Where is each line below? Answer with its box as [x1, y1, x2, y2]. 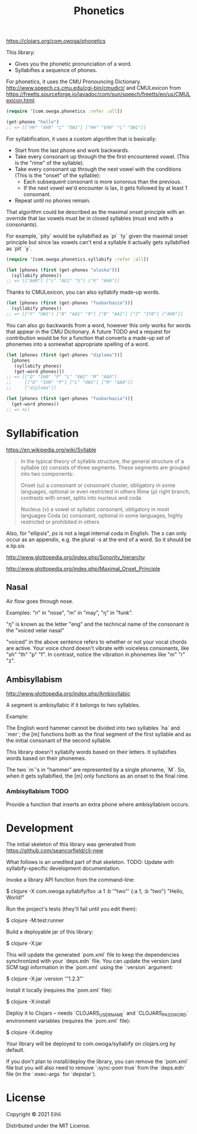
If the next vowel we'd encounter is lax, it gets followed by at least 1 [23, 184, 188, 191]
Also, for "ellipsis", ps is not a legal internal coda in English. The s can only [6, 529, 187, 537]
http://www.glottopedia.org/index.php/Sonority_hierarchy [6, 554, 146, 561]
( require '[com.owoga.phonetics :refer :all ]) [6, 108, 123, 115]
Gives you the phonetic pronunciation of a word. [14, 60, 132, 67]
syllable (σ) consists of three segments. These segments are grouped [20, 464, 190, 471]
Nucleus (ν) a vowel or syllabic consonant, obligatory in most [20, 505, 169, 512]
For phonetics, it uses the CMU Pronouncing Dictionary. [6, 78, 142, 85]
